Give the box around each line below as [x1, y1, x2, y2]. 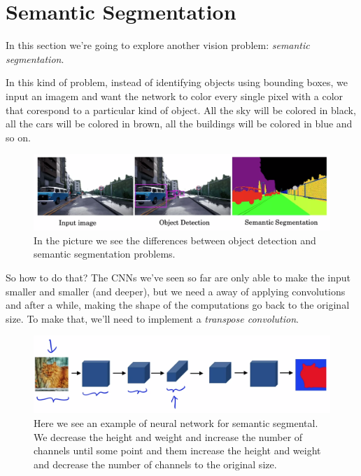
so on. [6, 129, 31, 144]
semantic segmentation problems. [34, 246, 176, 261]
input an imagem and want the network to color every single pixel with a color [6, 88, 344, 103]
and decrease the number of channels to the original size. [34, 456, 277, 471]
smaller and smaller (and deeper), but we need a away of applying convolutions [6, 283, 346, 298]
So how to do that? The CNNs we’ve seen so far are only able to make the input [6, 269, 351, 284]
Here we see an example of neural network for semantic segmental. [34, 415, 318, 430]
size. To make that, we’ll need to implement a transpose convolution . [6, 311, 299, 325]
